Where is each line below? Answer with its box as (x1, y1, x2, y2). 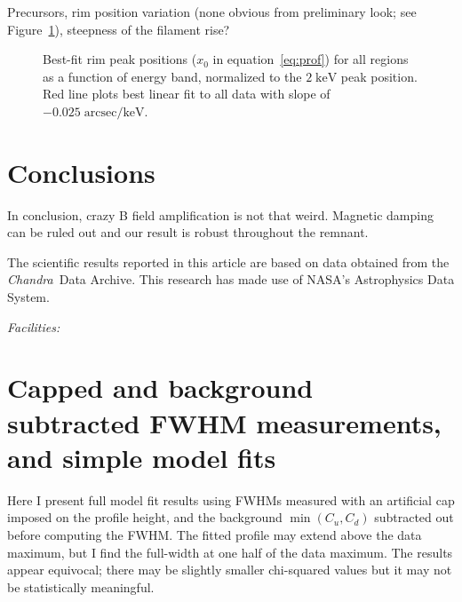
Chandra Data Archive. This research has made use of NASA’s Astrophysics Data (7, 270, 455, 289)
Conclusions (7, 154, 155, 190)
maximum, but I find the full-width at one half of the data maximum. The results (7, 543, 453, 561)
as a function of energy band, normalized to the (43, 67, 302, 85)
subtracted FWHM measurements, (7, 404, 442, 440)
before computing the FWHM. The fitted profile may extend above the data (7, 525, 422, 543)
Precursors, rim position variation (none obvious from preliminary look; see (7, 3, 417, 20)
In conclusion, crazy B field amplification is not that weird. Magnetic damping (7, 205, 434, 224)
